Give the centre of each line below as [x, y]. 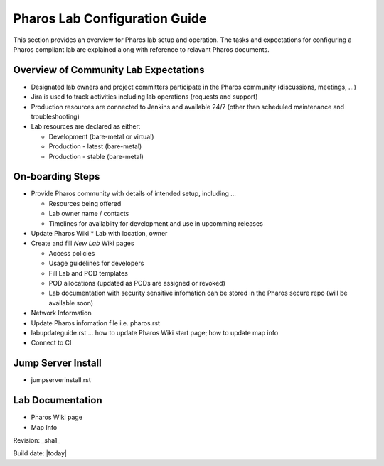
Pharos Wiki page [57, 417]
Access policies [72, 253]
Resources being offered [85, 203]
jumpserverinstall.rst [61, 380]
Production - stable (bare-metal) [96, 156]
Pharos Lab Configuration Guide [110, 18]
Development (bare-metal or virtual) [101, 136]
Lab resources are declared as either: [86, 126]
